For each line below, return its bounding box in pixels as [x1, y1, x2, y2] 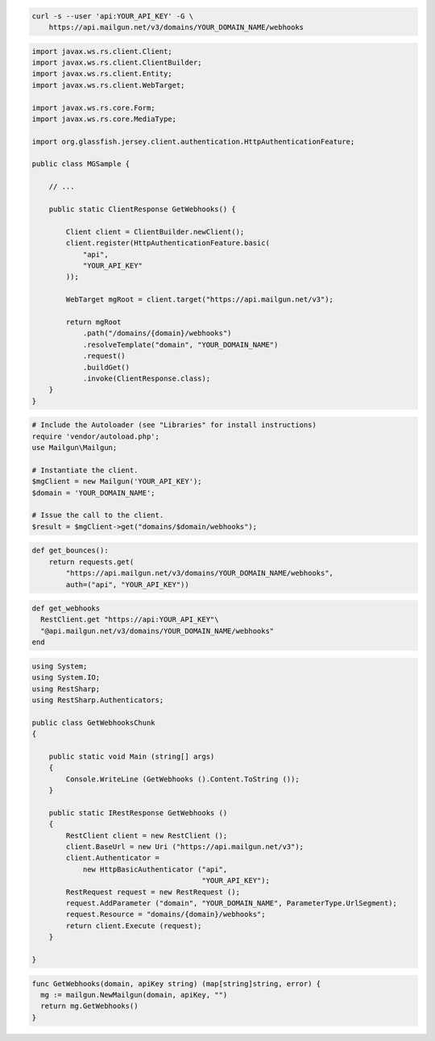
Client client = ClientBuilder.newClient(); [65, 227, 245, 236]
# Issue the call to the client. [31, 510, 164, 520]
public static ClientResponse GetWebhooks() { [48, 205, 237, 214]
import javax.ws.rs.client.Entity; [31, 69, 172, 78]
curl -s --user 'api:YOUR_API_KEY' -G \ [31, 11, 193, 20]
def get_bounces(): [31, 546, 109, 556]
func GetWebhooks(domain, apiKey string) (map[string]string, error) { [31, 979, 321, 988]
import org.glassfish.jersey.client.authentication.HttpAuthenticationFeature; [31, 137, 355, 146]
